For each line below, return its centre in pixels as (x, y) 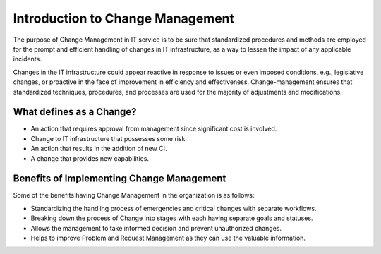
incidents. (27, 59)
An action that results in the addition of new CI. (99, 149)
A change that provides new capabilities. (90, 158)
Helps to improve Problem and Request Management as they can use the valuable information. (168, 238)
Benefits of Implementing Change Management (120, 179)
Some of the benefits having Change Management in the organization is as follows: (134, 195)
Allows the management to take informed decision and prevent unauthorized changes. (156, 228)
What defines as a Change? (75, 112)
